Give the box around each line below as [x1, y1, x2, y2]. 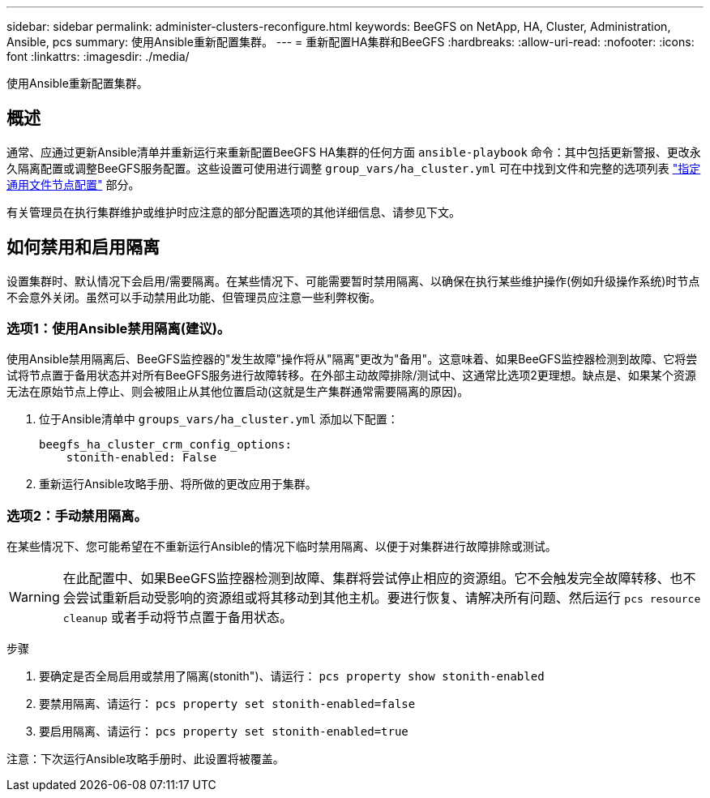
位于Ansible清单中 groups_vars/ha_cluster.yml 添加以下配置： [39, 412, 399, 427]
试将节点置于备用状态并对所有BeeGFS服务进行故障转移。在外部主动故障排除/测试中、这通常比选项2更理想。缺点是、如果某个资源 [6, 368, 696, 383]
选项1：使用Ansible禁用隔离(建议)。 [6, 320, 231, 337]
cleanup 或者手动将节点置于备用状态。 [62, 609, 293, 626]
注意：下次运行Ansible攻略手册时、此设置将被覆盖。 [6, 752, 284, 766]
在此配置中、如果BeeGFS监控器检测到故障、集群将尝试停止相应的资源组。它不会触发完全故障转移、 [62, 570, 670, 587]
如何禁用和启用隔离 [6, 237, 160, 258]
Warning [9, 589, 60, 606]
